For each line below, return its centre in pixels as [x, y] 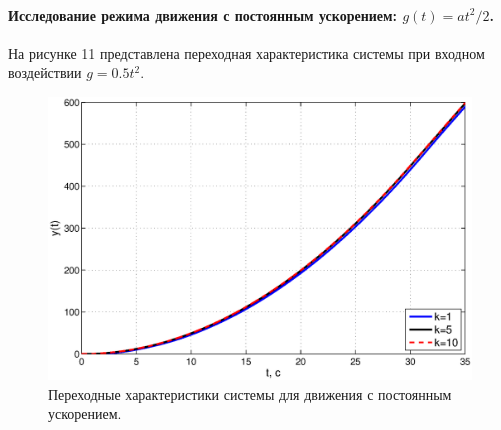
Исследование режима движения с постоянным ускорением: [203, 14]
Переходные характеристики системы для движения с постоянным [250, 393]
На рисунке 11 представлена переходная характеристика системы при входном [246, 52]
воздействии [45, 72]
